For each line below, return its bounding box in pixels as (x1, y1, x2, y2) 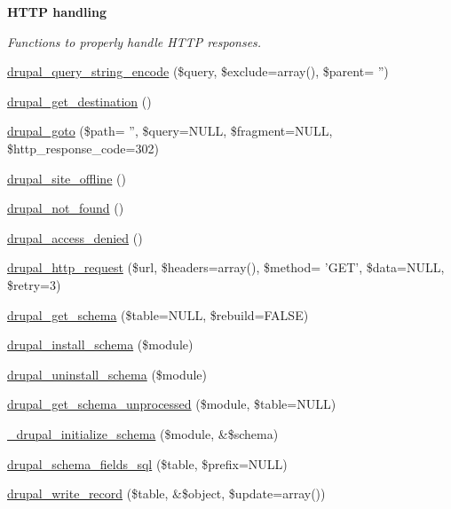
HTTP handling (7, 3, 107, 20)
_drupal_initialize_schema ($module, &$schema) (7, 424, 279, 442)
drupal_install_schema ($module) (7, 335, 194, 354)
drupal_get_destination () (7, 91, 152, 110)
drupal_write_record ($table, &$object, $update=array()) (7, 484, 326, 503)
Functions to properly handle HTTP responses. (7, 32, 262, 51)
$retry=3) (7, 275, 61, 294)
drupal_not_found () (7, 199, 124, 217)
